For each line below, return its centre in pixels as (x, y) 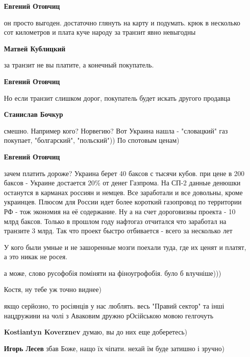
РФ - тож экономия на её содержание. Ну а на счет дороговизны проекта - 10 (120, 211)
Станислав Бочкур (34, 114)
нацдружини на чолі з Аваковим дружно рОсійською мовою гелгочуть (109, 315)
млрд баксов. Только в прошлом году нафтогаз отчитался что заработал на (115, 221)
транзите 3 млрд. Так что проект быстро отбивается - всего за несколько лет (118, 231)
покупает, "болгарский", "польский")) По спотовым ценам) (92, 140)
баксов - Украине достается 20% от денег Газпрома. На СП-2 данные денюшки (122, 183)
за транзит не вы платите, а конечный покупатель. (79, 65)
